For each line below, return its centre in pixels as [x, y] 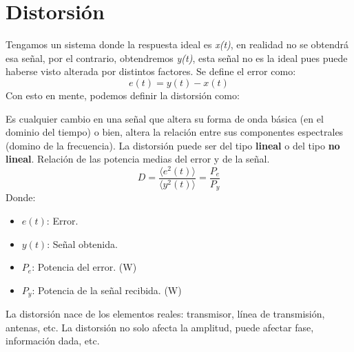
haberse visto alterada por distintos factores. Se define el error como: [151, 71]
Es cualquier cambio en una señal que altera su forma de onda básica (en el [165, 118]
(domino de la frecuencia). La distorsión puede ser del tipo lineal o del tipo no [173, 145]
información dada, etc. [53, 341]
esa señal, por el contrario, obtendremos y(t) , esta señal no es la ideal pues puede [177, 58]
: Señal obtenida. [82, 244]
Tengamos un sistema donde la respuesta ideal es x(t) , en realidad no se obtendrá [177, 44]
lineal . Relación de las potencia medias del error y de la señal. [138, 159]
